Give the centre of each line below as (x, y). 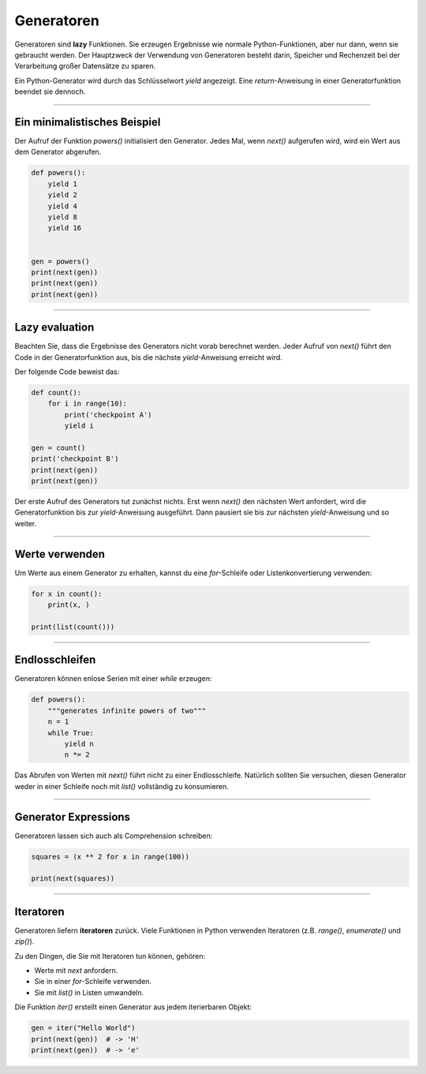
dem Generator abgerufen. (58, 152)
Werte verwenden (60, 554)
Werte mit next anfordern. (76, 971)
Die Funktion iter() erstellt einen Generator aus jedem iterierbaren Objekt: (133, 1007)
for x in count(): (67, 593)
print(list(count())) (73, 627)
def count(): (56, 392)
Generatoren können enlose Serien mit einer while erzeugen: (113, 679)
